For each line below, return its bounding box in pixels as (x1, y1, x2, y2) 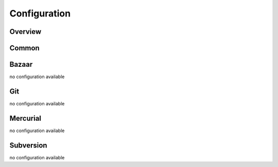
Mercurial (9, 114, 41, 123)
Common (9, 44, 40, 52)
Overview (9, 27, 42, 36)
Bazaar (9, 60, 33, 69)
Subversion (9, 141, 47, 150)
